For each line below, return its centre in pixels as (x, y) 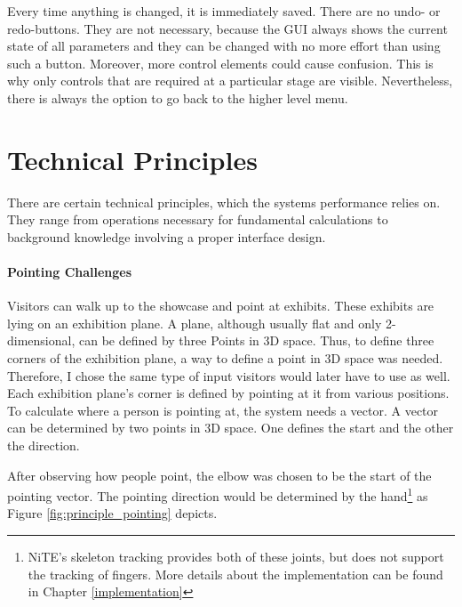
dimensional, (41, 340)
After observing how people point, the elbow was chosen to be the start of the (219, 475)
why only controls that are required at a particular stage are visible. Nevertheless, (230, 81)
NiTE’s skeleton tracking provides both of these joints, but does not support (236, 557)
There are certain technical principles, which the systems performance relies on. (224, 202)
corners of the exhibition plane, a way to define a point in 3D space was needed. (225, 358)
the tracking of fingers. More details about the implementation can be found (235, 574)
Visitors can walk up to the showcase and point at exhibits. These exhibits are (221, 306)
